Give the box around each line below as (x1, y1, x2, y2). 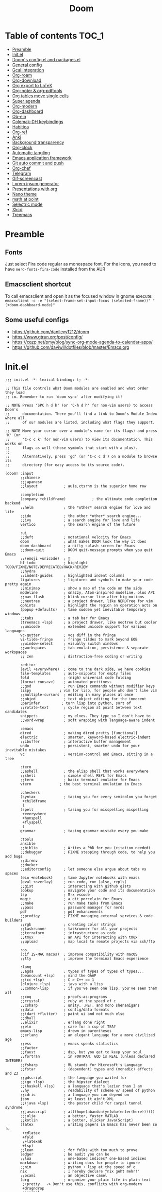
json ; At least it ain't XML (20, 1096, 114, 1102)
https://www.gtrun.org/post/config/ (12, 334, 83, 339)
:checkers (20, 790, 40, 795)
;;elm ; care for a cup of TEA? (20, 1024, 116, 1029)
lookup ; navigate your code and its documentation (20, 888, 155, 893)
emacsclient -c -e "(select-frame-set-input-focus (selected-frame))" (5, 298, 151, 303)
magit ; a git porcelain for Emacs (20, 896, 123, 901)
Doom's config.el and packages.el (12, 56, 81, 62)
